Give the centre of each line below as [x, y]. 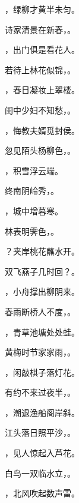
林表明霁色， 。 [32, 231]
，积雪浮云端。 [34, 170]
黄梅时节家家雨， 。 [40, 352]
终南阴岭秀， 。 [32, 191]
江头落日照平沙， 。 [40, 432]
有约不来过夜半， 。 [40, 392]
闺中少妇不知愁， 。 [40, 110]
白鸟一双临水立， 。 [40, 473]
